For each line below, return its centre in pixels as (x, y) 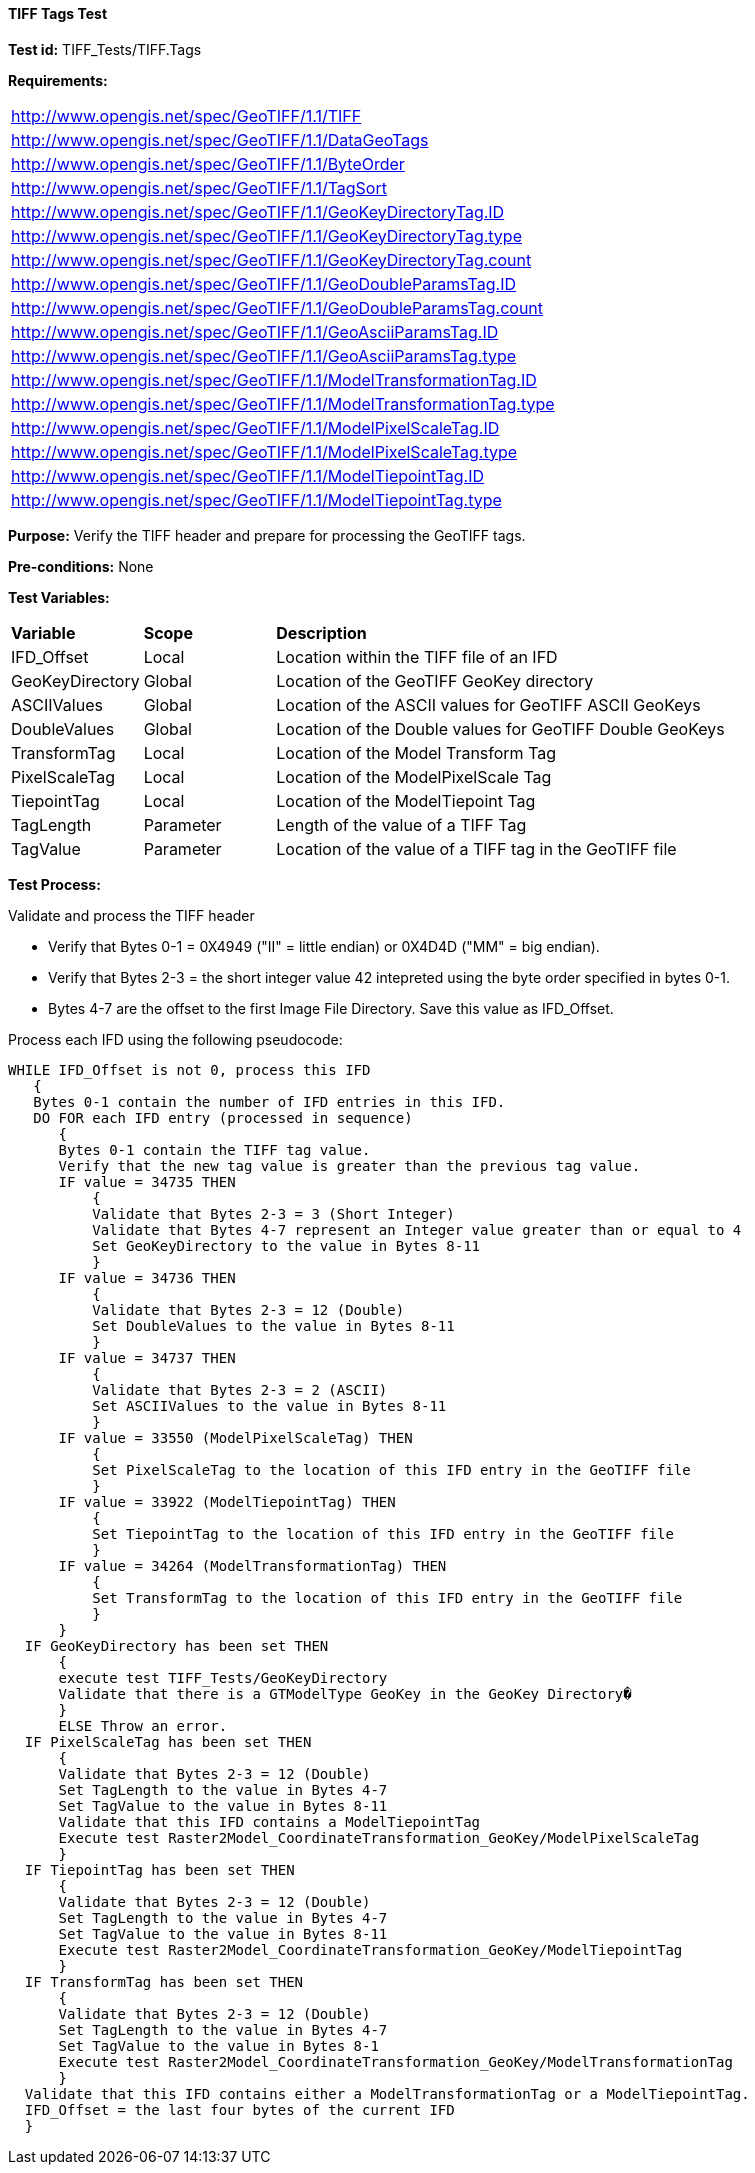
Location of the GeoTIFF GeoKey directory (435, 680)
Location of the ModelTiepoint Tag (406, 800)
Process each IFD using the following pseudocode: (175, 1039)
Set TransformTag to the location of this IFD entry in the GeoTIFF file (387, 1597)
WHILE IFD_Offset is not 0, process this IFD (189, 1069)
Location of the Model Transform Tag (416, 752)
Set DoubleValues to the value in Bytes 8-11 (273, 1325)
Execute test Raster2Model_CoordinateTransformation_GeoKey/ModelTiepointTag (370, 1949)
